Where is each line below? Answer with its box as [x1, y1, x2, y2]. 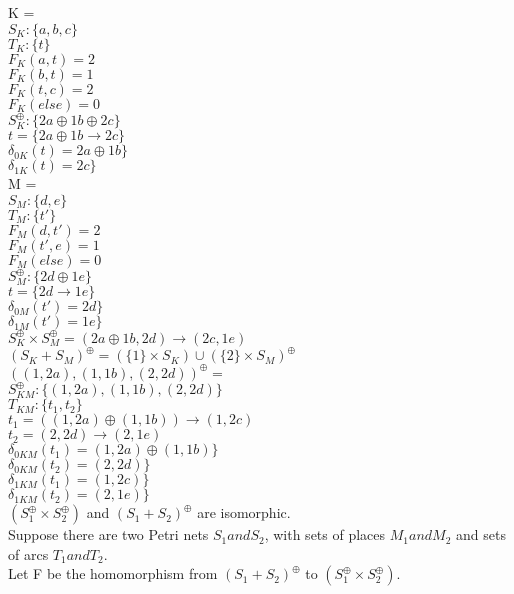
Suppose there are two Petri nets [8, 524, 209, 545]
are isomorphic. [197, 502, 291, 523]
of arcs [8, 543, 49, 564]
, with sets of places [264, 524, 386, 545]
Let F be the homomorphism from [8, 563, 218, 584]
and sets [456, 524, 506, 545]
